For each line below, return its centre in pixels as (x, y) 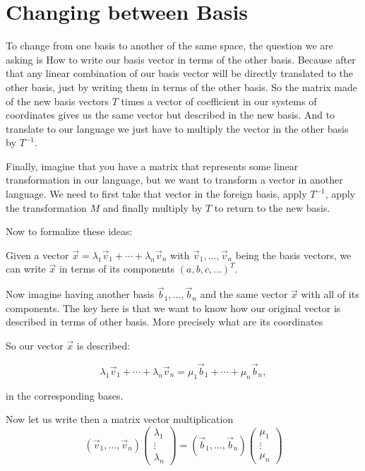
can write (26, 269)
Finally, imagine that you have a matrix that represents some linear (152, 166)
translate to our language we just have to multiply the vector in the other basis (177, 128)
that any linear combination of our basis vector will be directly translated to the (180, 73)
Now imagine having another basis (80, 294)
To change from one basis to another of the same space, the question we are (169, 46)
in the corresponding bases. (65, 395)
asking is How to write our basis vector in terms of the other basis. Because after (181, 59)
